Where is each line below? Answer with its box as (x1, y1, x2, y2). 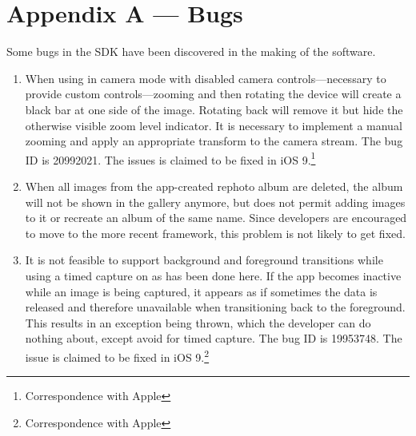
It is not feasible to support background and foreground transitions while (25, 252, 383, 268)
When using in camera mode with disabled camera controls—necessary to (25, 69, 386, 86)
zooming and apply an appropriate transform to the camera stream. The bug (25, 133, 403, 149)
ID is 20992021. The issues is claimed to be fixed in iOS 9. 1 (25, 149, 316, 168)
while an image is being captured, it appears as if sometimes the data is (25, 283, 378, 299)
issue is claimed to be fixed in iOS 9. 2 (25, 346, 210, 365)
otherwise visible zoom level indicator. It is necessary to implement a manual (25, 117, 402, 133)
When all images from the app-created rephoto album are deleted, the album (25, 177, 403, 194)
